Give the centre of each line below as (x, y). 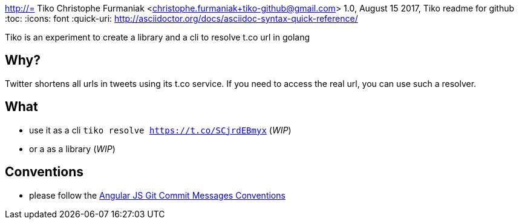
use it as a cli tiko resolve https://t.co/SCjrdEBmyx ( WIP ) (160, 130)
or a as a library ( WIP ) (72, 149)
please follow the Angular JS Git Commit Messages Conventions (157, 195)
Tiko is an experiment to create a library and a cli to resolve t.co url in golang (158, 37)
